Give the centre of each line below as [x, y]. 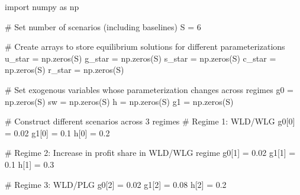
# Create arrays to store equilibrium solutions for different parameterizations [145, 47]
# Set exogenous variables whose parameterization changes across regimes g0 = [149, 89]
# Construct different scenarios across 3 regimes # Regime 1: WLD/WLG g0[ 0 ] [150, 121]
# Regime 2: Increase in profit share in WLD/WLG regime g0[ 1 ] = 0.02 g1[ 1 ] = [150, 153]
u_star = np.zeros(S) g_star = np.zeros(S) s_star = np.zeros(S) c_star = [141, 58]
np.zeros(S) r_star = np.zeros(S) [64, 70]
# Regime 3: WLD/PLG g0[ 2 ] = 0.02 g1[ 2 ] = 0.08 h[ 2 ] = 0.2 [116, 184]
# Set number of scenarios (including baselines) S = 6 [103, 26]
